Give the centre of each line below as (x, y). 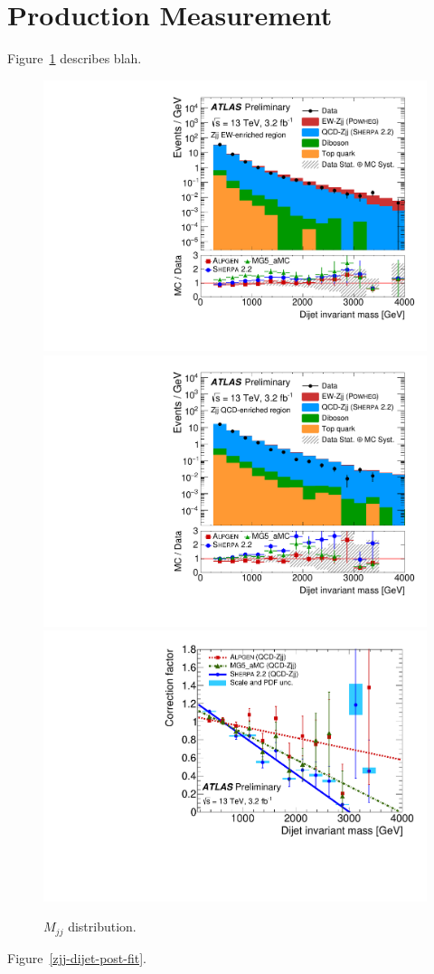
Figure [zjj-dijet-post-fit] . (77, 957)
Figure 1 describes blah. (75, 58)
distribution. (102, 927)
